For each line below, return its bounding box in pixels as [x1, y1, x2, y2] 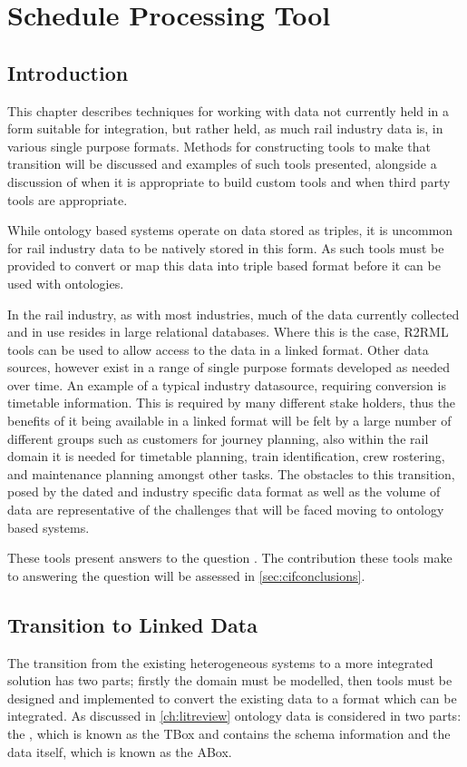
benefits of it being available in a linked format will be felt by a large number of [7, 411, 452, 430]
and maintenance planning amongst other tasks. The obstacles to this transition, [7, 464, 455, 483]
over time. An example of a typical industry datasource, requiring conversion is [7, 375, 446, 394]
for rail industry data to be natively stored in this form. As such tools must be [7, 238, 444, 257]
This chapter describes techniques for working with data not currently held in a [7, 101, 450, 120]
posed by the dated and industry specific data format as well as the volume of [7, 482, 441, 501]
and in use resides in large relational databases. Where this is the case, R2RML [7, 322, 449, 341]
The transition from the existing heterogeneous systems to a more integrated [7, 653, 433, 672]
